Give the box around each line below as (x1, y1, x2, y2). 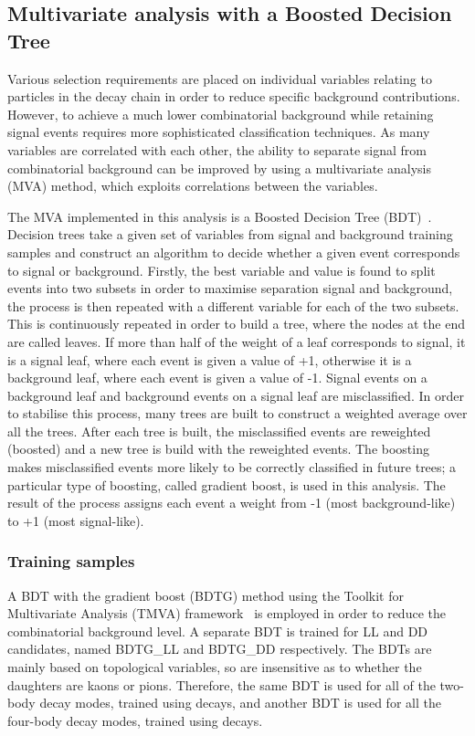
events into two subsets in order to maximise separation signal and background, (7, 279, 453, 298)
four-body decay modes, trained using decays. (7, 710, 263, 730)
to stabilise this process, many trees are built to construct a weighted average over (7, 404, 468, 423)
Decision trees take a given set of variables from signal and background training (7, 225, 453, 244)
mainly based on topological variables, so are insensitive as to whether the (7, 657, 422, 677)
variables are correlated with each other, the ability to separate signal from (7, 140, 427, 159)
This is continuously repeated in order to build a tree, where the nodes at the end (7, 314, 466, 333)
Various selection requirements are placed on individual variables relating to (7, 68, 432, 88)
